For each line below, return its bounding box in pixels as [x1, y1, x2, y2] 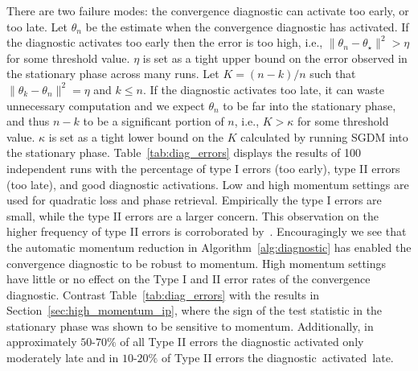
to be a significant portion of [83, 113, 224, 130]
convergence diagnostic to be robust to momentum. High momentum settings [6, 254, 387, 271]
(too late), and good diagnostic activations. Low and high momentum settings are [6, 175, 409, 192]
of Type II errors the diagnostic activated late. [161, 349, 394, 366]
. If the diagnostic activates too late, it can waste [142, 80, 384, 97]
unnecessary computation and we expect [6, 97, 205, 113]
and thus [6, 113, 50, 130]
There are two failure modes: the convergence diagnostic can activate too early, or [6, 2, 409, 19]
